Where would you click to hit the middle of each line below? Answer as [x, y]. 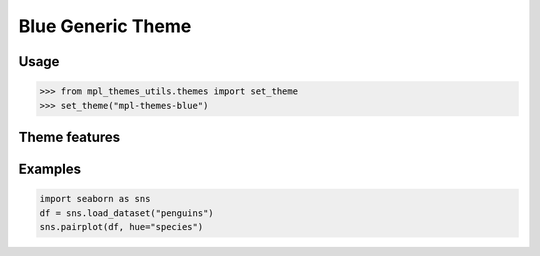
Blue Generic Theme [105, 26]
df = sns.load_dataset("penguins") [126, 213]
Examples [50, 168]
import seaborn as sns [95, 199]
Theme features [69, 136]
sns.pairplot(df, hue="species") [121, 226]
